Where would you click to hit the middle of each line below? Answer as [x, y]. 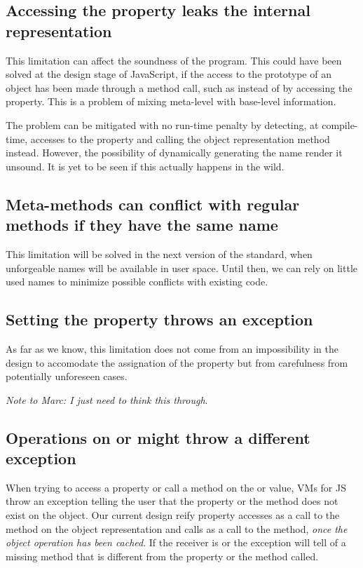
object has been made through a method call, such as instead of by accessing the [179, 87]
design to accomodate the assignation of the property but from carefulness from [177, 362]
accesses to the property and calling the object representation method [180, 138]
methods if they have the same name [142, 225]
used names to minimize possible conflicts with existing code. [137, 282]
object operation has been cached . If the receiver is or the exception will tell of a [176, 542]
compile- [340, 124]
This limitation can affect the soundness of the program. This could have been [174, 60]
